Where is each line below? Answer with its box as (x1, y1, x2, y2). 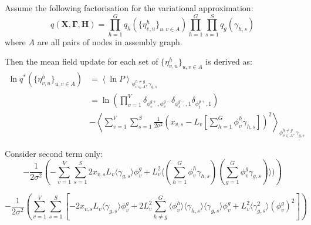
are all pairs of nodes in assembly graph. (37, 35, 182, 48)
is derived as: (205, 55, 252, 68)
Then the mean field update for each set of (5, 55, 158, 68)
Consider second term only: (5, 147, 103, 159)
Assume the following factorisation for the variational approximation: (5, 2, 253, 14)
